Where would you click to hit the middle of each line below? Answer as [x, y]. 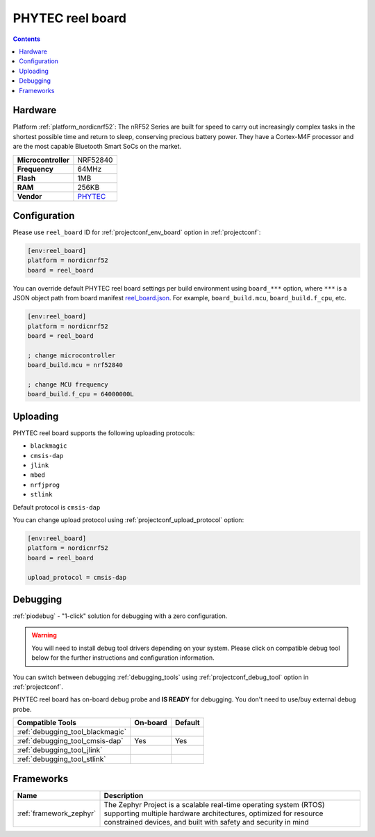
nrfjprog [45, 485]
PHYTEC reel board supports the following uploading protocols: [104, 433]
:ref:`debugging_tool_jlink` [60, 750]
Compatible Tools [47, 723]
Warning [44, 635]
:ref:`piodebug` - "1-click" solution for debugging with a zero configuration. [120, 616]
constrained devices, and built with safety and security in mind [206, 822]
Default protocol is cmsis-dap [57, 507]
